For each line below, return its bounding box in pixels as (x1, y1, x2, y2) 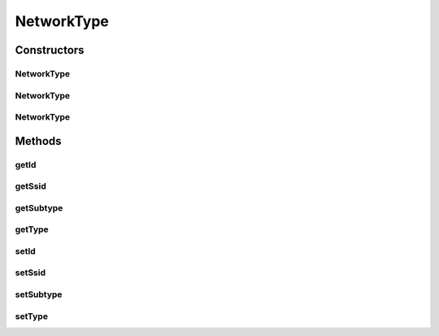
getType (15, 224, 49, 235)
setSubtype (15, 289, 63, 300)
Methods (15, 134, 62, 148)
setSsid (15, 267, 46, 278)
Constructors (15, 43, 85, 57)
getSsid (15, 181, 46, 192)
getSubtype (15, 202, 63, 213)
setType (15, 310, 49, 321)
